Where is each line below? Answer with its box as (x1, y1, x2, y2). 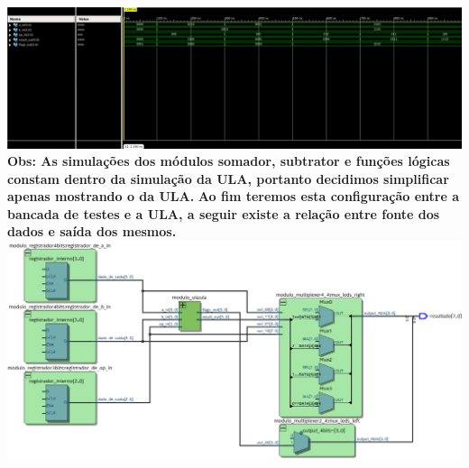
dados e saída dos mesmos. (7, 222, 177, 241)
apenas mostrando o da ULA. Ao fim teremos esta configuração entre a (7, 187, 460, 206)
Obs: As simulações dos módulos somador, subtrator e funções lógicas (7, 151, 450, 170)
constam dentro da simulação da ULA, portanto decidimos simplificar (7, 169, 449, 188)
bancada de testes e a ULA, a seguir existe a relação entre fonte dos (7, 204, 440, 223)
